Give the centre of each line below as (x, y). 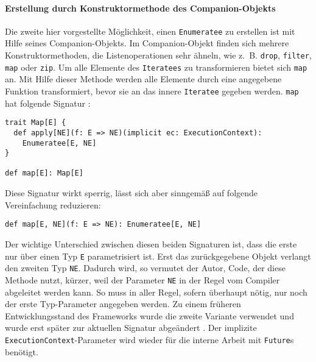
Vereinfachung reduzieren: (53, 204)
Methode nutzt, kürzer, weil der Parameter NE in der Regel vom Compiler (142, 279)
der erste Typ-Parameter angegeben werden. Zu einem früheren (123, 304)
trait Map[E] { (36, 123)
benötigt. (22, 351)
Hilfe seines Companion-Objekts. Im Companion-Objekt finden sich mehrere (147, 43)
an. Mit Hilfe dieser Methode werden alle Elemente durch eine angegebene (143, 79)
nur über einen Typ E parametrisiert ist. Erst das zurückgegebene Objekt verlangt (158, 256)
